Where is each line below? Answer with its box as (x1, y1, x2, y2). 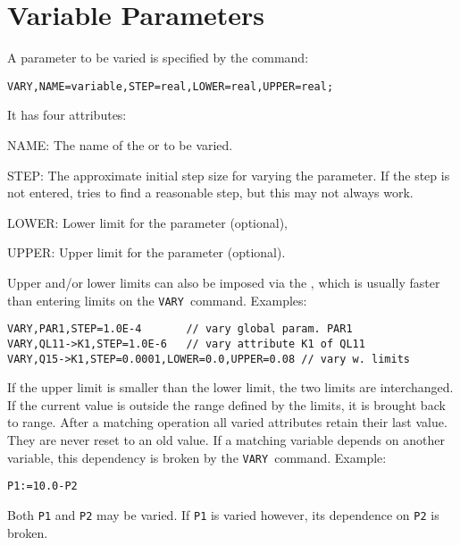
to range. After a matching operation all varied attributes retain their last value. (7, 413, 447, 432)
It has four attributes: (7, 105, 127, 124)
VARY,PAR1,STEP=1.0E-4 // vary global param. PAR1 (7, 323, 353, 336)
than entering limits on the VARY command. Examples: (7, 290, 307, 309)
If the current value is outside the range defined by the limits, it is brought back (7, 395, 446, 414)
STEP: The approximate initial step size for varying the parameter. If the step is (7, 165, 450, 184)
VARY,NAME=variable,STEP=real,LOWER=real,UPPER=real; (7, 80, 334, 93)
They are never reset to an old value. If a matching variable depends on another (7, 430, 445, 449)
